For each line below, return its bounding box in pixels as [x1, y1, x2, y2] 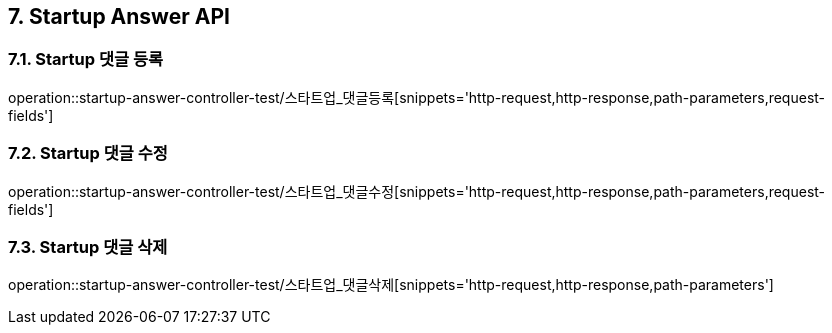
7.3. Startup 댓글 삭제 [8, 236, 168, 257]
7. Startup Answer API [8, 4, 230, 29]
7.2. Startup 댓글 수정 [8, 143, 168, 164]
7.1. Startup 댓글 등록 [8, 49, 164, 70]
